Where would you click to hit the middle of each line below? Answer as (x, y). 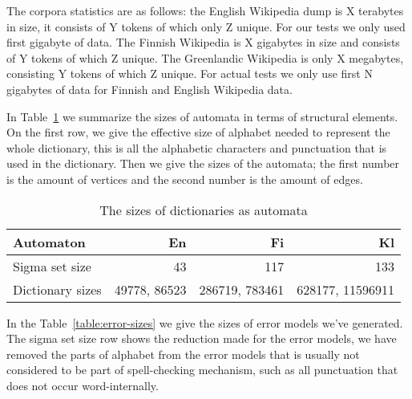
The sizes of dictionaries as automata (204, 210)
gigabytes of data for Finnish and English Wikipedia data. (149, 89)
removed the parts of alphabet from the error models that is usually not (183, 354)
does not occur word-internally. (83, 385)
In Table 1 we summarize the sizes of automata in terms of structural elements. (202, 116)
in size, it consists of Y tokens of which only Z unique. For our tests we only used (206, 26)
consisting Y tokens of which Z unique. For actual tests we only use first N (190, 73)
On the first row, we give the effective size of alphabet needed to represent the (198, 132)
